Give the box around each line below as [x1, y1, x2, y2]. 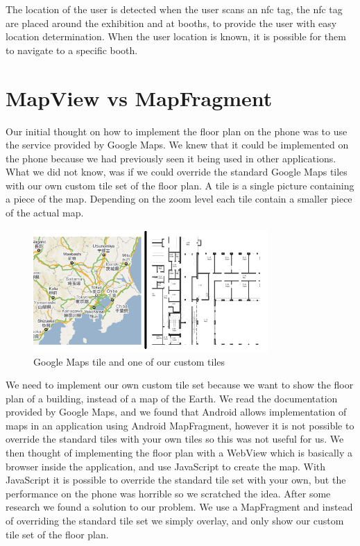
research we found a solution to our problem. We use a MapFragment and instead [6, 500, 353, 514]
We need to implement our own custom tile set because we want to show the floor [6, 377, 354, 392]
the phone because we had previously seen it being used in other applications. [6, 151, 336, 165]
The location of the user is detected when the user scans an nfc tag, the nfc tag [6, 2, 343, 16]
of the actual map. [6, 205, 84, 220]
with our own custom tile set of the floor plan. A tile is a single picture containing [6, 178, 354, 192]
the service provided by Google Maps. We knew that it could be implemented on [6, 137, 349, 152]
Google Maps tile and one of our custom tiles [33, 354, 225, 368]
